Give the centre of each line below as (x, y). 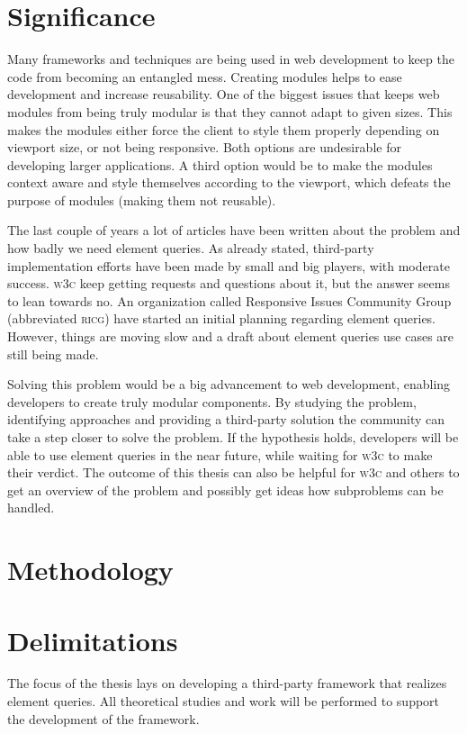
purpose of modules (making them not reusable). (142, 199)
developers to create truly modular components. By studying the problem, (212, 401)
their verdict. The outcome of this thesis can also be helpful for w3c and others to (233, 472)
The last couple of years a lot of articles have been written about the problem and (234, 230)
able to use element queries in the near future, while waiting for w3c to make (220, 454)
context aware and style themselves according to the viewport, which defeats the (229, 182)
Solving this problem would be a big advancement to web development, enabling (229, 384)
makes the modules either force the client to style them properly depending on (224, 129)
